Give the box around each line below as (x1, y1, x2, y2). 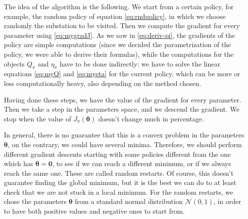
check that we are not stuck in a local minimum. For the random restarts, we (4, 186, 233, 197)
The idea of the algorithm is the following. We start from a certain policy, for (4, 1, 234, 11)
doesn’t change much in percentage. (98, 113, 204, 123)
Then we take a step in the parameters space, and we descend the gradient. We (4, 104, 240, 114)
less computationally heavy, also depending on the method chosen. (4, 78, 201, 88)
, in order (214, 196, 241, 206)
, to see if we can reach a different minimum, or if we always (52, 158, 231, 168)
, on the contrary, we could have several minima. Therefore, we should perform (7, 139, 242, 149)
